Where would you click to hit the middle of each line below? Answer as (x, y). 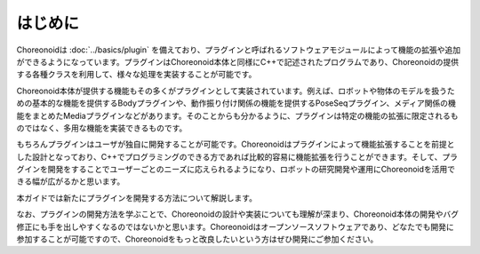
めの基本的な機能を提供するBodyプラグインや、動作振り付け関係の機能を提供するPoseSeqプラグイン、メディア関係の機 (236, 103)
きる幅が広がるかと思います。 (71, 181)
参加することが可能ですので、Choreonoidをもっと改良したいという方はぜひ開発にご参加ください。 (197, 239)
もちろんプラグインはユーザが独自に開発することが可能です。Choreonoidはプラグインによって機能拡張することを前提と (236, 144)
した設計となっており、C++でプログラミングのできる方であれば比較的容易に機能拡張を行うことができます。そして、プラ (237, 156)
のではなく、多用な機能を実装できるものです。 (102, 128)
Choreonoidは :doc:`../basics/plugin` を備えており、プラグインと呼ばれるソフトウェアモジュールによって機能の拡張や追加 (239, 50)
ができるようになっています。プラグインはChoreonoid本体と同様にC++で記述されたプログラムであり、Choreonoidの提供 (238, 61)
